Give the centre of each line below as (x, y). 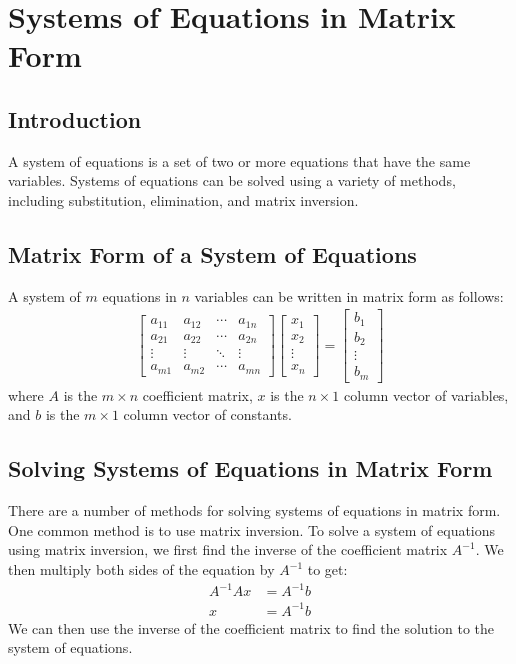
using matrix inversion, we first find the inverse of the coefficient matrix (228, 549)
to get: (327, 569)
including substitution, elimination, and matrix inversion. (183, 199)
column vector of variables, (426, 394)
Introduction (75, 118)
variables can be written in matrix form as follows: (349, 295)
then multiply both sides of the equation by (141, 569)
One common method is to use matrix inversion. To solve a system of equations (252, 529)
